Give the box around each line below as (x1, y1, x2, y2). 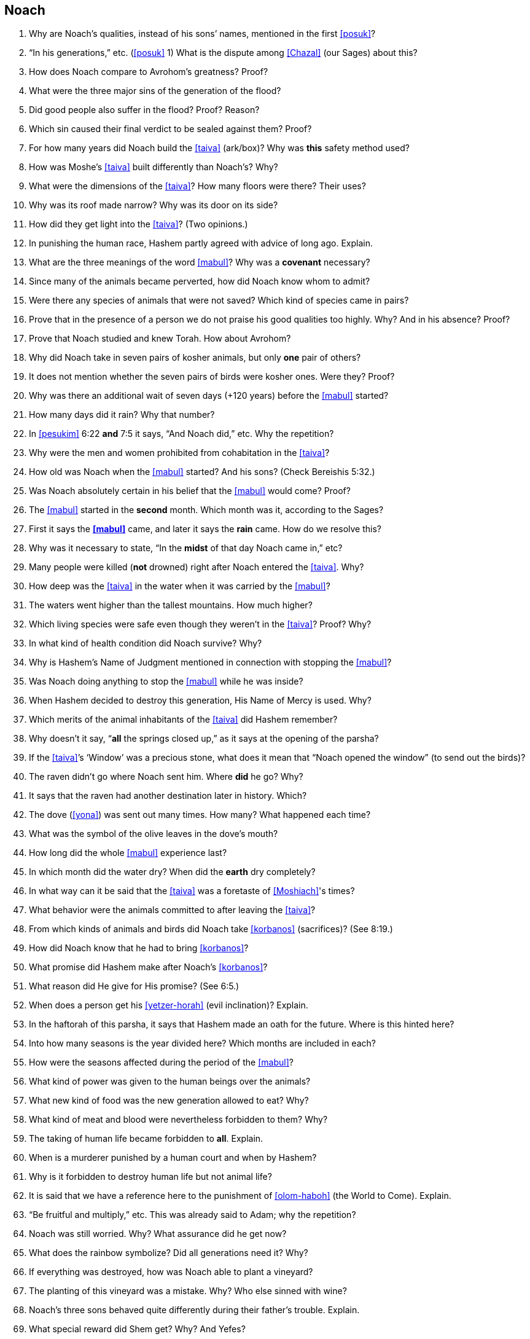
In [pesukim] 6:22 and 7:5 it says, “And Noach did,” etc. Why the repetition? (29, 428, 334, 439)
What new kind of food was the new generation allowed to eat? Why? (29, 1095, 309, 1106)
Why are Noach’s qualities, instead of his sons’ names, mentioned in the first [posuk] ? (29, 28, 376, 39)
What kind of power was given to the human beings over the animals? (29, 1076, 311, 1087)
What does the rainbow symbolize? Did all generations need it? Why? (29, 1247, 308, 1259)
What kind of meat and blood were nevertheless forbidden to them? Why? (29, 1114, 328, 1125)
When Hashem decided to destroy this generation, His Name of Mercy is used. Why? (29, 695, 372, 706)
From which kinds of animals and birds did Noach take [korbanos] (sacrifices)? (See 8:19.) (29, 924, 393, 935)
